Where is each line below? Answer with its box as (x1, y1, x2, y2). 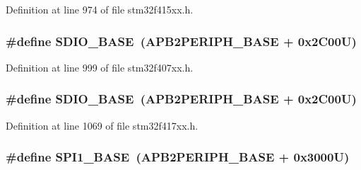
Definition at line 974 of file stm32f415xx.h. (6, 2, 194, 16)
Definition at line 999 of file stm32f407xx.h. (6, 59, 194, 74)
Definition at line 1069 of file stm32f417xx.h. (6, 118, 199, 132)
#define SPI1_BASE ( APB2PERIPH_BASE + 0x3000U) (6, 148, 350, 166)
